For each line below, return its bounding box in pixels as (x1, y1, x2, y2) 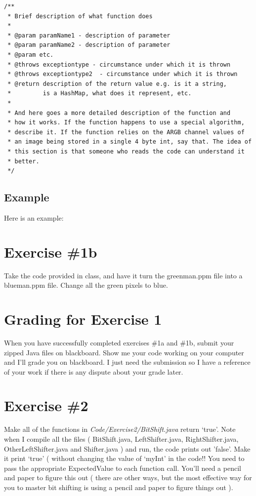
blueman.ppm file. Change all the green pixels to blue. (4, 280, 168, 290)
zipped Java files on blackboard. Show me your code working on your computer (4, 347, 244, 357)
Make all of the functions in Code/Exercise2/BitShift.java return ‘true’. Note (4, 424, 236, 434)
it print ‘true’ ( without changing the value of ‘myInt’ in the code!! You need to (4, 453, 245, 463)
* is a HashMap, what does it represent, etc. (7, 90, 192, 97)
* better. (7, 157, 40, 165)
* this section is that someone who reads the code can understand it (7, 148, 245, 155)
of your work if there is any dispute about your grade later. (4, 366, 183, 377)
